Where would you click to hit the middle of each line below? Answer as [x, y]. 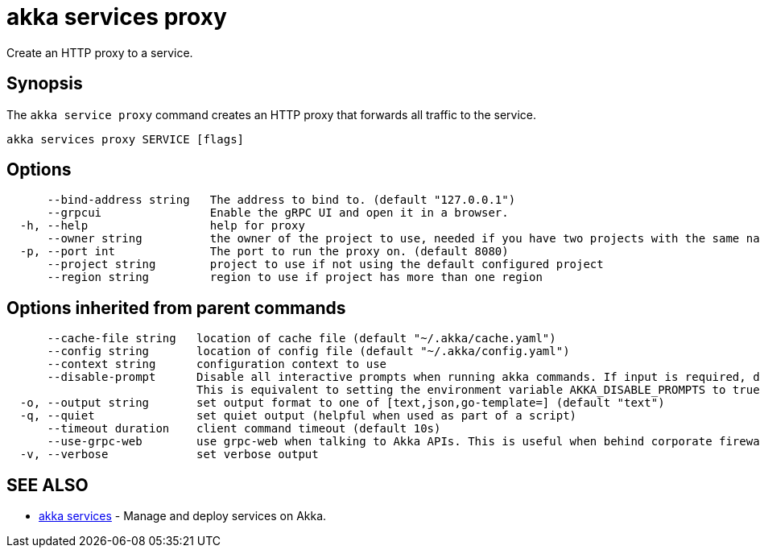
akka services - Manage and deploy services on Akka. [183, 516]
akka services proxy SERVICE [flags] [126, 139]
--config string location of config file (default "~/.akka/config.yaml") [308, 351]
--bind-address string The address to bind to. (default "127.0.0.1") [281, 200]
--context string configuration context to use [217, 364]
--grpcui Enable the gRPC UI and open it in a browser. [278, 213]
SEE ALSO [47, 485]
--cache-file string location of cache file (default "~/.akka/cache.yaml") [302, 339]
